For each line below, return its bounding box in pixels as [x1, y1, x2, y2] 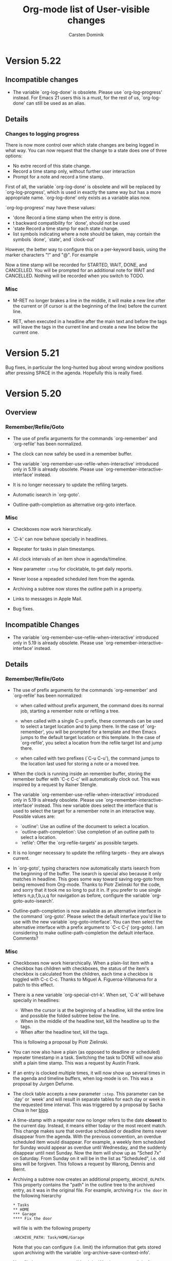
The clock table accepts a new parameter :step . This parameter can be [12, 1090, 164, 1096]
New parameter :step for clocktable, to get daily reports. [12, 566, 133, 572]
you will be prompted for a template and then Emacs [46, 729, 157, 735]
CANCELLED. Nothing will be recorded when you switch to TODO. [5, 273, 145, 279]
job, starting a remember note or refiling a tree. [20, 708, 120, 714]
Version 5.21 [5, 347, 60, 358]
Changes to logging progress [5, 130, 80, 137]
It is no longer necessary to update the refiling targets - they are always [12, 850, 164, 856]
